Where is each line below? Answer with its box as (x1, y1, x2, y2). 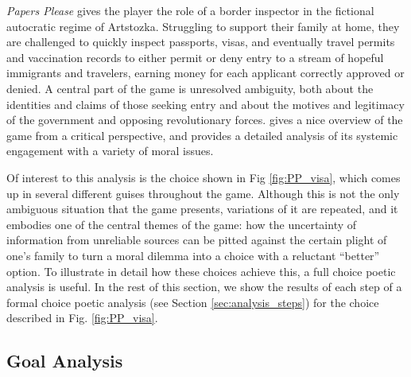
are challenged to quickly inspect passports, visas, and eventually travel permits (6, 33, 395, 50)
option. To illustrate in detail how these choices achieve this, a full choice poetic (6, 262, 396, 279)
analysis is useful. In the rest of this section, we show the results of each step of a (6, 278, 402, 295)
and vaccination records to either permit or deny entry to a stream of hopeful (6, 49, 384, 65)
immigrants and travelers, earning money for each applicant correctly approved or (6, 64, 405, 81)
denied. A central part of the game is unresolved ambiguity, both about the (6, 80, 374, 96)
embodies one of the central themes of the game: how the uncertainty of (6, 216, 357, 232)
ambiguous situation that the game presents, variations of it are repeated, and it (6, 200, 398, 217)
